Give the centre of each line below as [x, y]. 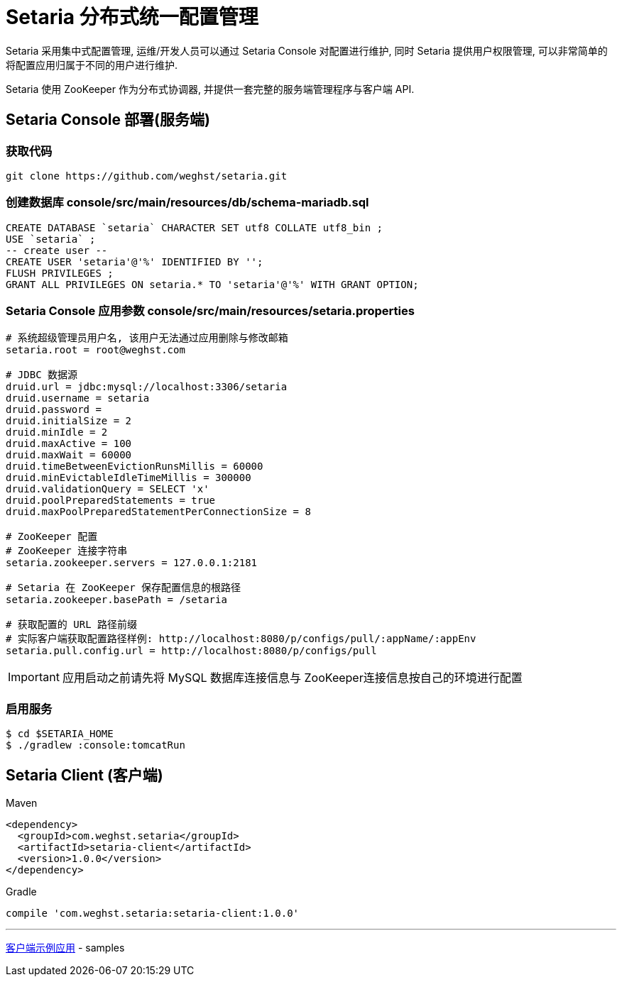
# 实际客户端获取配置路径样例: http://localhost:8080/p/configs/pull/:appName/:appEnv [241, 639]
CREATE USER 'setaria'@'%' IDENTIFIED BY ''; [135, 261]
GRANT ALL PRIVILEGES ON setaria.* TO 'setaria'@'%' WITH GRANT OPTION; [212, 284]
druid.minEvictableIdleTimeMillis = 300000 [129, 478]
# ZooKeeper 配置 [52, 537]
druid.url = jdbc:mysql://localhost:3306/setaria [147, 387]
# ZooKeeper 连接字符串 [67, 551]
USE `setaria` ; [51, 239]
